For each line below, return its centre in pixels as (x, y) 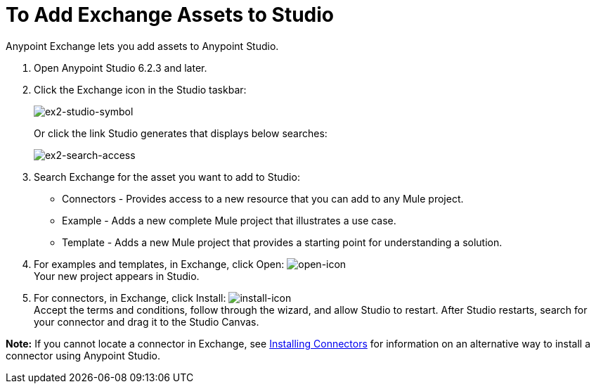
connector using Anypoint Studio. (83, 355)
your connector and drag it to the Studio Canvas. (147, 321)
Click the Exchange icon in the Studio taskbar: (140, 89)
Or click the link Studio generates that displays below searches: (181, 133)
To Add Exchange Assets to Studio (170, 15)
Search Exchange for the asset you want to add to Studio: (167, 177)
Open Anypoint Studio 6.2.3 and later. (121, 68)
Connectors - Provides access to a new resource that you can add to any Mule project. (263, 198)
